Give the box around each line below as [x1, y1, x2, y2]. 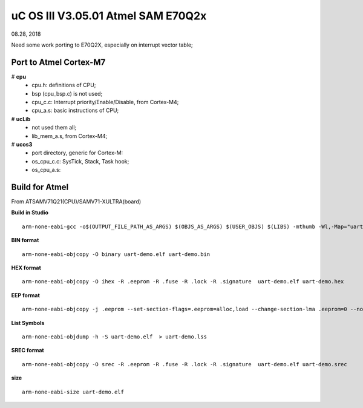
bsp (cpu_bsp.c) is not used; [31, 90, 103, 97]
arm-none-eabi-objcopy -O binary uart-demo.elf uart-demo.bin [22, 251, 211, 257]
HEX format [11, 264, 42, 271]
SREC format [11, 347, 45, 354]
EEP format [11, 291, 41, 299]
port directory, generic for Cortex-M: [31, 149, 123, 157]
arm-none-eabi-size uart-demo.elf [22, 388, 124, 395]
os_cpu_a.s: [31, 166, 61, 174]
